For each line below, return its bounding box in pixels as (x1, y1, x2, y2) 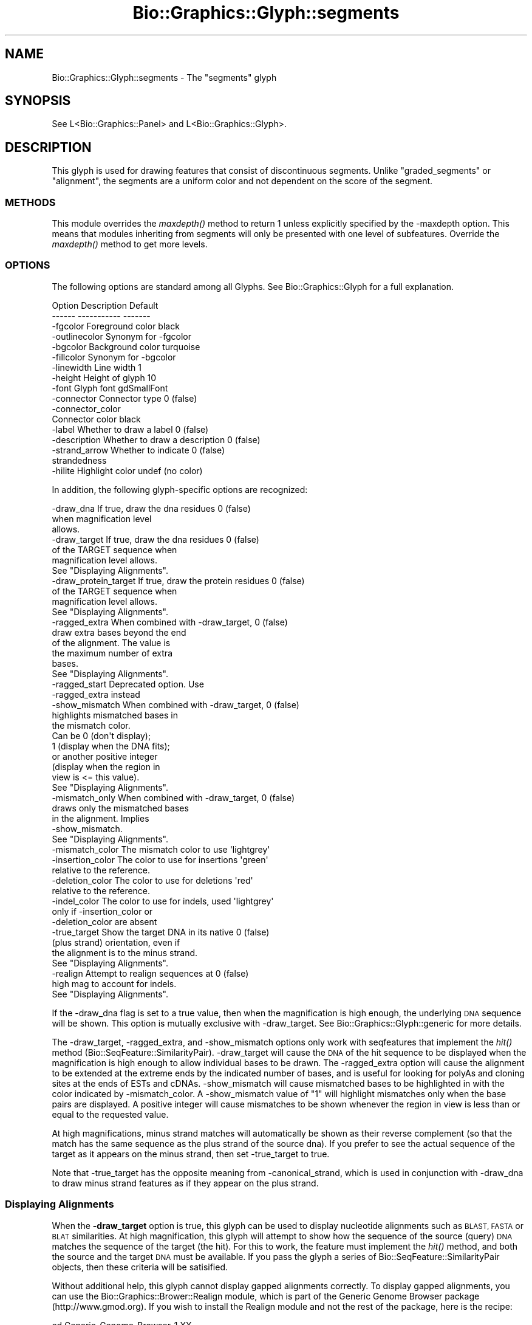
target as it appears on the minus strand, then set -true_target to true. (52, 1148, 330, 1159)
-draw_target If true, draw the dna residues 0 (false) (52, 534, 259, 545)
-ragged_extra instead (52, 689, 140, 700)
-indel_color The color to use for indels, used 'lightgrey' (52, 895, 274, 906)
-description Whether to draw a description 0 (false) (52, 434, 261, 445)
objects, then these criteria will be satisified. (52, 1261, 228, 1272)
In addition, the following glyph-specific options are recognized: (52, 484, 308, 495)
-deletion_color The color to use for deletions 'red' (52, 875, 253, 886)
